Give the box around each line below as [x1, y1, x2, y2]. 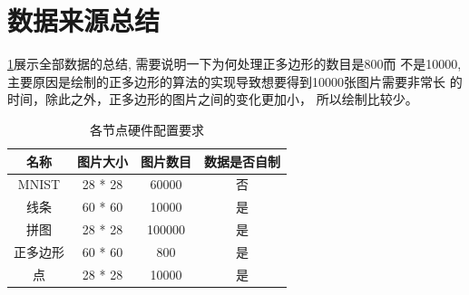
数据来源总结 [7, 2, 161, 39]
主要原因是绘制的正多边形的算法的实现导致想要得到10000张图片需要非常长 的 [7, 71, 463, 90]
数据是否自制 [204, 151, 280, 170]
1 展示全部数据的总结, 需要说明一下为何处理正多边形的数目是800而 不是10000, [7, 54, 462, 73]
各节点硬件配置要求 [90, 119, 204, 138]
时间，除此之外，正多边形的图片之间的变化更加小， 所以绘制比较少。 [7, 90, 418, 109]
